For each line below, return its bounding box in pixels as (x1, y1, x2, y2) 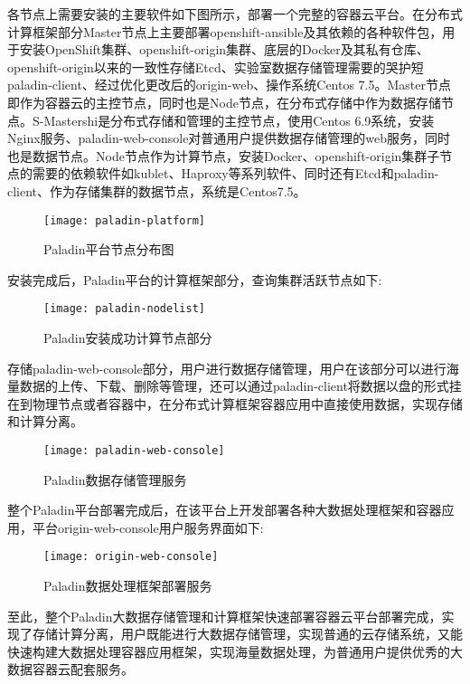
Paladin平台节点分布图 (43, 240, 174, 259)
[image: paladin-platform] (43, 214, 205, 227)
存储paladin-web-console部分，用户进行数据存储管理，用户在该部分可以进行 (7, 358, 446, 377)
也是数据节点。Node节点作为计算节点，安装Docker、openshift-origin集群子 (7, 146, 440, 165)
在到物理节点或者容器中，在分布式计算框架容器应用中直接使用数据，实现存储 (7, 394, 463, 413)
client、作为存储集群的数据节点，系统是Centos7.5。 (7, 181, 306, 200)
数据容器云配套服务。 (7, 660, 134, 679)
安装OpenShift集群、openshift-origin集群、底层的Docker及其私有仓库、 (19, 40, 429, 59)
